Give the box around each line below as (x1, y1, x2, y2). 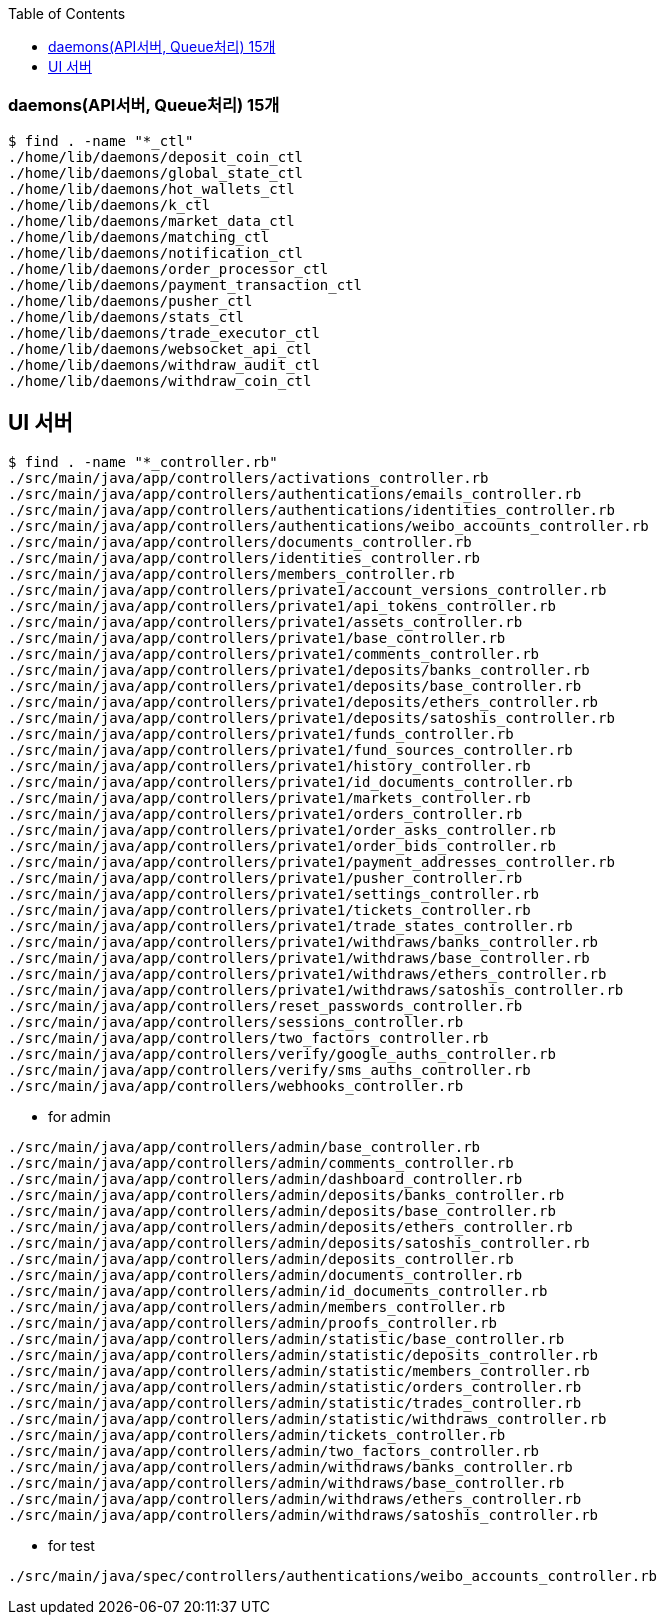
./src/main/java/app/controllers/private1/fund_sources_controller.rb (8, 741, 573, 758)
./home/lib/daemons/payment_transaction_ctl (8, 276, 363, 293)
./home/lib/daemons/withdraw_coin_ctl (8, 372, 312, 389)
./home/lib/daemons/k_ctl (8, 196, 211, 213)
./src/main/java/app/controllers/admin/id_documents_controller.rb (8, 1282, 548, 1299)
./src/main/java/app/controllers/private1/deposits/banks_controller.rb (8, 661, 590, 678)
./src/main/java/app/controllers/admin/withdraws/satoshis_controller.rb (8, 1506, 599, 1523)
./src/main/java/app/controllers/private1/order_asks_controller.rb (8, 821, 556, 838)
